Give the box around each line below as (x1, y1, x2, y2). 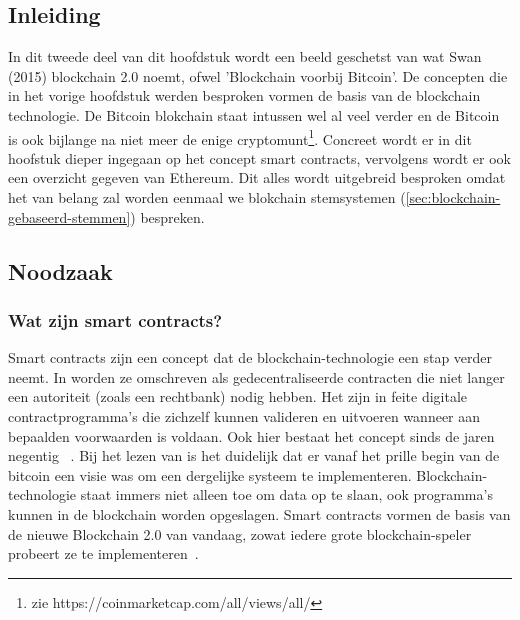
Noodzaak (8, 255, 113, 286)
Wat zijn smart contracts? (8, 307, 223, 332)
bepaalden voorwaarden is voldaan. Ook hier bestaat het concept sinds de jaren (8, 425, 495, 446)
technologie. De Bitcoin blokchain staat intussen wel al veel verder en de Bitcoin (8, 104, 500, 125)
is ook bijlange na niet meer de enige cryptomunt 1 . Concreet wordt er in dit (8, 125, 472, 149)
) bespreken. (130, 206, 205, 227)
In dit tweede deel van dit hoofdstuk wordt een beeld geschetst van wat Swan (8, 46, 482, 67)
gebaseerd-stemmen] (8, 206, 131, 227)
